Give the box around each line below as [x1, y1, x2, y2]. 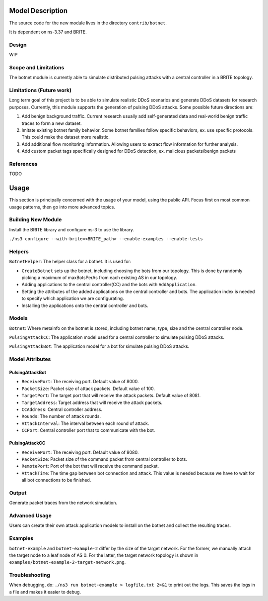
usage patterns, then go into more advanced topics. [9, 204, 115, 210]
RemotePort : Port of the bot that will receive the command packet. [21, 463, 159, 469]
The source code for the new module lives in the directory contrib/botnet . [9, 20, 167, 26]
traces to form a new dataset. [21, 120, 82, 126]
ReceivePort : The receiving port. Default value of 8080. [21, 449, 139, 455]
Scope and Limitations [9, 64, 65, 71]
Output [9, 489, 27, 496]
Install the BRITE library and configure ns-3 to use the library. [9, 226, 134, 232]
